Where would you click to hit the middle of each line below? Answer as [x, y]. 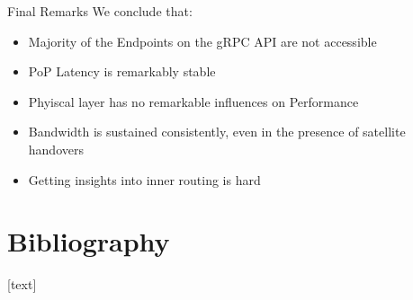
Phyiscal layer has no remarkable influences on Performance [193, 101]
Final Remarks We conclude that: [100, 11]
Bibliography [89, 241]
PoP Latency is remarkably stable [122, 71]
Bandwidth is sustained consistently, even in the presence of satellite [217, 132]
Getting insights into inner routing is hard [144, 179]
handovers [56, 149]
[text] [22, 284]
